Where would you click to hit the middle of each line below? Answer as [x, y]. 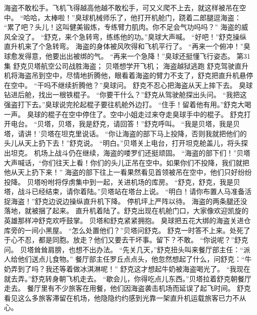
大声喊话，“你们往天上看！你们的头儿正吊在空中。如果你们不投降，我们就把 [127, 162]
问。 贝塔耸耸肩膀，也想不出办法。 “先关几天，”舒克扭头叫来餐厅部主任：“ [124, 249]
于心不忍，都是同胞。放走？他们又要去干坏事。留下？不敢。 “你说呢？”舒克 [126, 240]
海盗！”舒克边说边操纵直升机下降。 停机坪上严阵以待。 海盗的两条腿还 [125, 201]
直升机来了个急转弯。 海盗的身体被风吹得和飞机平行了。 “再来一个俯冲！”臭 [127, 46]
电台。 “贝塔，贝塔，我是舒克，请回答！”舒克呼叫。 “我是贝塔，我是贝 [125, 124]
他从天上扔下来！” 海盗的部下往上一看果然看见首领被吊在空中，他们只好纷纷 [128, 172]
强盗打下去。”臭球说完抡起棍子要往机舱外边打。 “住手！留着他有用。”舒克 [121, 104]
